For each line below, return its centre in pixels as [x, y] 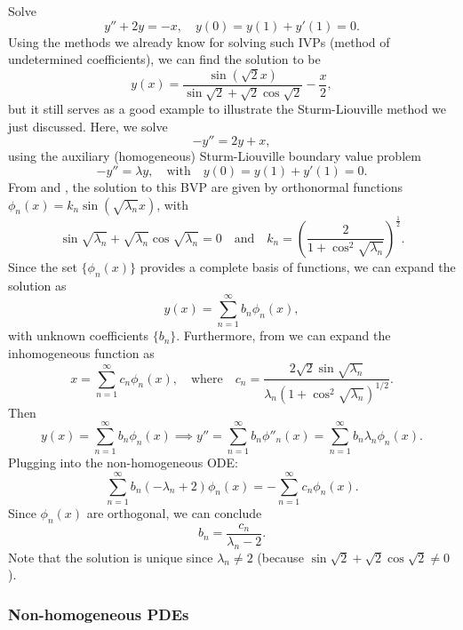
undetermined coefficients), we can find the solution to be [164, 59]
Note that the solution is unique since [111, 557]
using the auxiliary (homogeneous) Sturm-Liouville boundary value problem [215, 156]
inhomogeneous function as [81, 353]
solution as [37, 285]
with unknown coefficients [78, 335]
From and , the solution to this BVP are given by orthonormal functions [205, 186]
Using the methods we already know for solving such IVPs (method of [199, 41]
